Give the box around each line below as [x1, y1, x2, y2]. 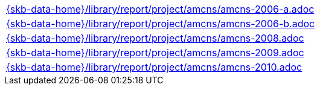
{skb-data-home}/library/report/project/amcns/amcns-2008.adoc [6, 32, 304, 44]
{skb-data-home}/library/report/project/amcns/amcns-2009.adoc [6, 47, 304, 59]
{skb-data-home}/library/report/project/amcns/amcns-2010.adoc [6, 61, 302, 73]
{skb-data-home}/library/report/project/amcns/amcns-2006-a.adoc [6, 3, 315, 15]
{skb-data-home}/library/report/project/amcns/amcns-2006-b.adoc [6, 18, 315, 30]
